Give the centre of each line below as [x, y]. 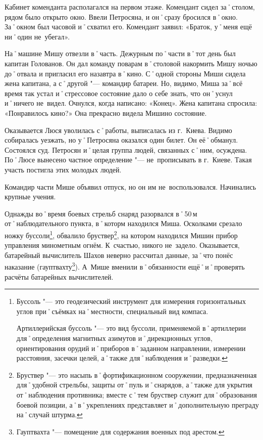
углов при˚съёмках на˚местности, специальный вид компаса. [112, 311]
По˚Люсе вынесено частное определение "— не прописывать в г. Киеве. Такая [128, 160]
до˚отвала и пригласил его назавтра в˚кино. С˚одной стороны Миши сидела [125, 73]
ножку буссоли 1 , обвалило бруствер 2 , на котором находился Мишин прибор [121, 234]
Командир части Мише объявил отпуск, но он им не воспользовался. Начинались [130, 186]
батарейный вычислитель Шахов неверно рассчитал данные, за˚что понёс [119, 255]
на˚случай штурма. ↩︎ [49, 414]
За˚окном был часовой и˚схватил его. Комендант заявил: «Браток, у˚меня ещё [128, 27]
